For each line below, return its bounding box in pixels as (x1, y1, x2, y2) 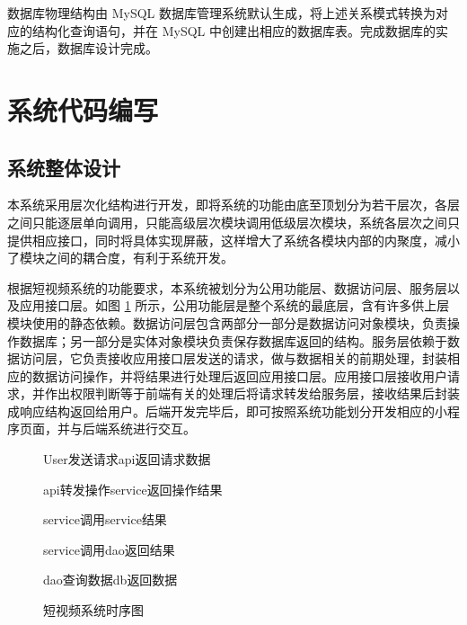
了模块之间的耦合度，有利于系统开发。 (7, 248, 233, 267)
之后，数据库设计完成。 (19, 39, 158, 58)
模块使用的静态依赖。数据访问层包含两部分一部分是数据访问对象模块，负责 (7, 313, 447, 332)
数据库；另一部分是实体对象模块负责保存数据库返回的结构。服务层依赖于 (19, 331, 447, 350)
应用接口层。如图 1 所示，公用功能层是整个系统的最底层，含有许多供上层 (19, 296, 450, 315)
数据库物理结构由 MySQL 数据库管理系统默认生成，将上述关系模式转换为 (7, 4, 436, 22)
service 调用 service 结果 (43, 510, 167, 529)
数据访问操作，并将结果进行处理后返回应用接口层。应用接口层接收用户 (31, 366, 447, 385)
